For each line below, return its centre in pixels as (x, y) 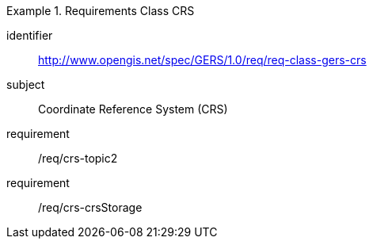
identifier (30, 35)
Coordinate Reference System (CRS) (133, 109)
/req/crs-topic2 (78, 158)
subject (26, 84)
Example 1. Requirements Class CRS (101, 11)
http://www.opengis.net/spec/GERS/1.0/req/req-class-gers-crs (202, 60)
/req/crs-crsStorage (90, 207)
